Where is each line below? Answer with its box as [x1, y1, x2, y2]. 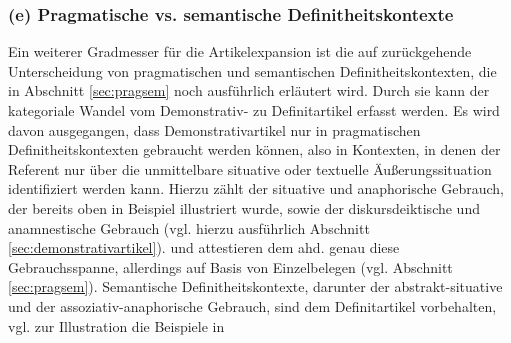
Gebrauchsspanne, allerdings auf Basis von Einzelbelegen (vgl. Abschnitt [8, 256, 453, 277]
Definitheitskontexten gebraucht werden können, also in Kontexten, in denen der [8, 139, 501, 160]
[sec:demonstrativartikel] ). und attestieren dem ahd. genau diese [8, 237, 400, 258]
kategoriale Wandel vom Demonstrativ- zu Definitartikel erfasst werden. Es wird [8, 100, 500, 120]
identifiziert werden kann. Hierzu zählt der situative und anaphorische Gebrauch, [8, 178, 504, 199]
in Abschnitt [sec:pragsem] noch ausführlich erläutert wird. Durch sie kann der [8, 80, 490, 101]
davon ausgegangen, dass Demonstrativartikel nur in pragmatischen [8, 119, 421, 140]
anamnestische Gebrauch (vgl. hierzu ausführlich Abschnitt [8, 217, 370, 238]
